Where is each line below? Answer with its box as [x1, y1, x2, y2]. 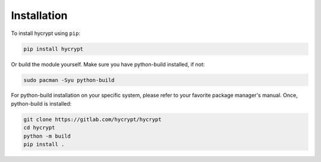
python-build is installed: [11, 100, 72, 107]
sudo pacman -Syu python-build [23, 77, 115, 83]
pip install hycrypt [23, 45, 83, 52]
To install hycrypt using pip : [11, 30, 80, 37]
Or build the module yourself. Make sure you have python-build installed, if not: [11, 61, 205, 68]
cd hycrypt [23, 125, 55, 131]
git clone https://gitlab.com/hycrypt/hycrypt [23, 116, 162, 123]
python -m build [23, 132, 71, 139]
